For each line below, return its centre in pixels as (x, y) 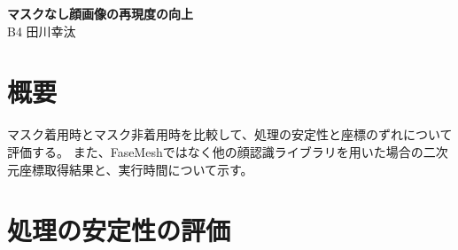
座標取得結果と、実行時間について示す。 (136, 169)
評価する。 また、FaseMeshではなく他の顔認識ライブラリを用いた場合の (215, 151)
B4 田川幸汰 (42, 31)
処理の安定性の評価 (119, 230)
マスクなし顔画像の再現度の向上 (100, 13)
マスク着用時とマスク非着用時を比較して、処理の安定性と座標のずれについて (230, 134)
